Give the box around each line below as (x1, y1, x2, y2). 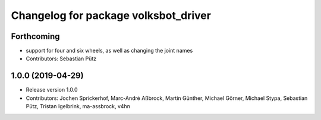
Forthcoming (11, 31, 60, 41)
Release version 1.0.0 (26, 86, 78, 93)
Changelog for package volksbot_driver (11, 9, 211, 22)
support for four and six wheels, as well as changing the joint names (26, 47, 193, 54)
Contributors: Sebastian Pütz (26, 55, 97, 62)
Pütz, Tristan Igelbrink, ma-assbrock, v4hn (26, 103, 131, 110)
